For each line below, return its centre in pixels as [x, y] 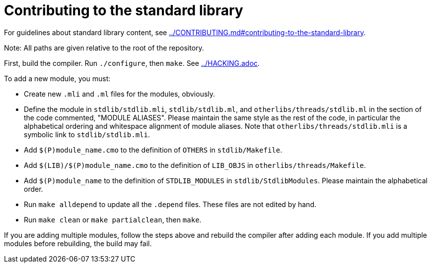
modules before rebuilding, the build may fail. [78, 243]
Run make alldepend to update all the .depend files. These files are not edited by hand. [170, 204]
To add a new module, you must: [57, 78]
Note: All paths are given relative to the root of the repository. [104, 48]
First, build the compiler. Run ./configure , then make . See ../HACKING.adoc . [132, 63]
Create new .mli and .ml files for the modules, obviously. [120, 94]
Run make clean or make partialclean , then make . [113, 219]
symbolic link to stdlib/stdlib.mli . [87, 134]
